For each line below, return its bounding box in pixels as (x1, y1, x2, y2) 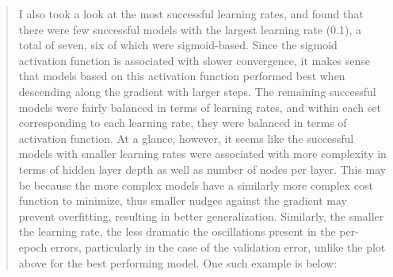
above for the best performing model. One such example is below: (18, 254, 338, 271)
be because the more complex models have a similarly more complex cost (18, 176, 373, 193)
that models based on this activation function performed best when (18, 67, 345, 84)
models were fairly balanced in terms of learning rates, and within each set (18, 98, 381, 115)
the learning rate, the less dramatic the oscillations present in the (18, 223, 336, 240)
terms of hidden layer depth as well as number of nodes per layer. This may (18, 160, 387, 177)
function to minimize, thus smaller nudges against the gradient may (18, 192, 347, 209)
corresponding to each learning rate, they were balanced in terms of (18, 114, 347, 131)
